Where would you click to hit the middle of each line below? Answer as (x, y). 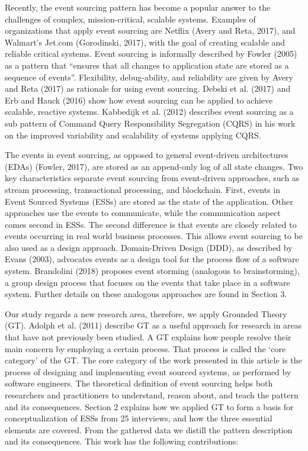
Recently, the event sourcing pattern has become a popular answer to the (138, 7)
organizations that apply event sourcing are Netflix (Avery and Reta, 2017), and (150, 30)
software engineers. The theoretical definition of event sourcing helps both (139, 383)
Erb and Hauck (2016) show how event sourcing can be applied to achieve (139, 100)
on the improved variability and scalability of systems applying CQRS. (133, 135)
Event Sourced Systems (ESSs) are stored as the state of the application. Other (149, 201)
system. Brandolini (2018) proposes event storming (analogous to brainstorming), (152, 271)
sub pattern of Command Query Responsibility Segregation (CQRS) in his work (150, 123)
